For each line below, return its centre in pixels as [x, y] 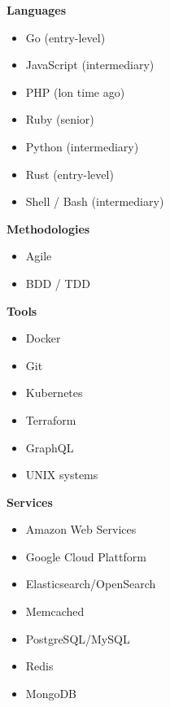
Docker [43, 338]
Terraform [51, 419]
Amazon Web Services [81, 529]
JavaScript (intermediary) [90, 65]
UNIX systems [62, 475]
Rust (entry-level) [70, 174]
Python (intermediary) [82, 146]
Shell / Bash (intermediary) [95, 201]
